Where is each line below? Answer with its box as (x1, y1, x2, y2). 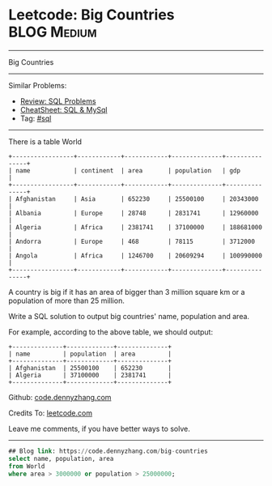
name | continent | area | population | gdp (15, 166, 241, 175)
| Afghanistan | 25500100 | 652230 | (8, 364, 172, 372)
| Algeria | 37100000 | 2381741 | (8, 371, 172, 379)
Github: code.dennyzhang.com (8, 392, 112, 402)
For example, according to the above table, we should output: (8, 326, 213, 337)
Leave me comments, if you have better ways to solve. (8, 424, 190, 433)
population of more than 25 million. (8, 296, 125, 305)
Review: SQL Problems (19, 96, 96, 106)
